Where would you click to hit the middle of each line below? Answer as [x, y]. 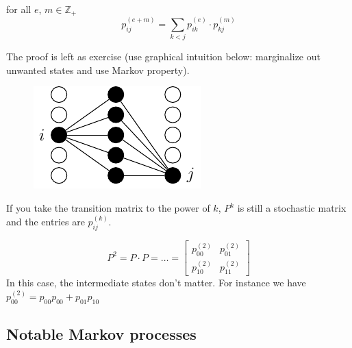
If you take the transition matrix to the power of [108, 208]
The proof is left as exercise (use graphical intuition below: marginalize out [163, 57]
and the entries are [46, 222]
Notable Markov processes [101, 334]
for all [19, 9]
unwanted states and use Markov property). [98, 70]
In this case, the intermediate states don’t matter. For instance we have [156, 283]
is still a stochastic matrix [292, 208]
